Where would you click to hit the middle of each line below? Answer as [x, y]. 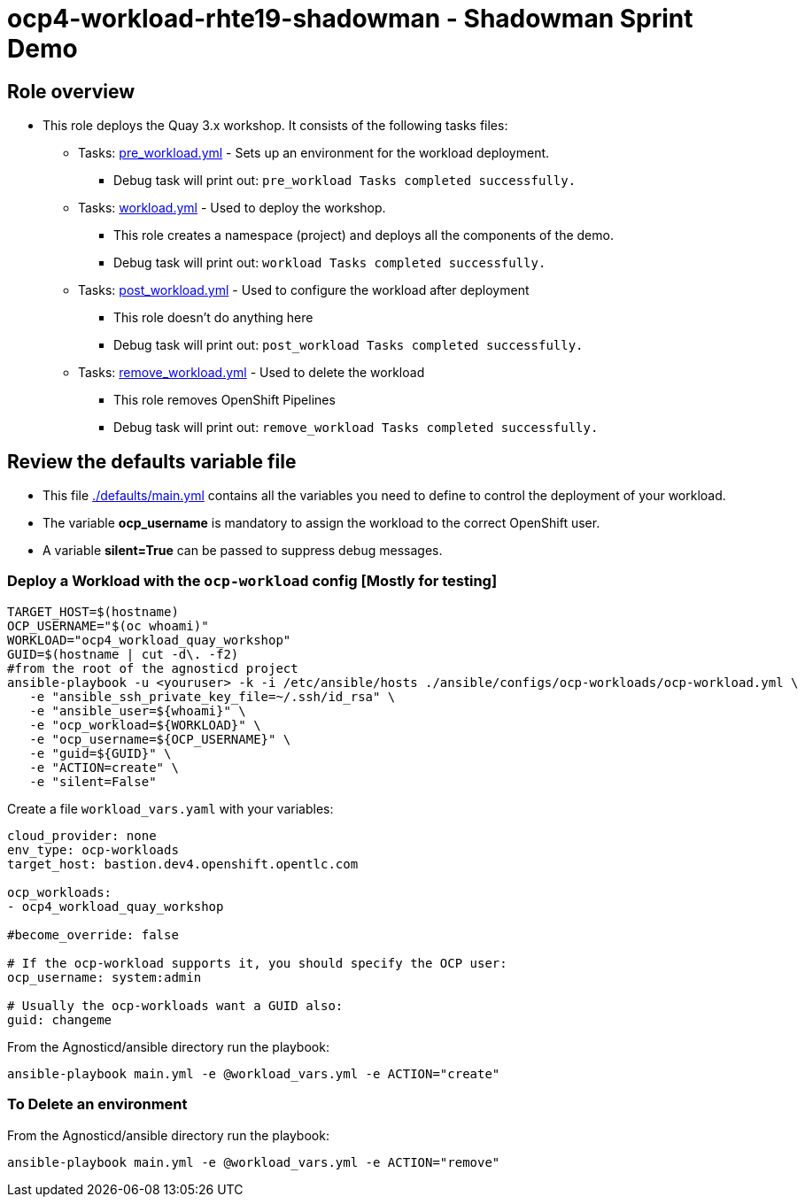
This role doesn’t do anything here [213, 318]
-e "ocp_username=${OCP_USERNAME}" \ [160, 739]
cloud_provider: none [82, 835]
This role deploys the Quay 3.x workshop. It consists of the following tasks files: [275, 126]
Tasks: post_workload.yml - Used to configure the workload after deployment [304, 290]
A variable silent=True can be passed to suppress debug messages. [243, 551]
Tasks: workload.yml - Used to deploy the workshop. [232, 208]
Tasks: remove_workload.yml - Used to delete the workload [252, 373]
